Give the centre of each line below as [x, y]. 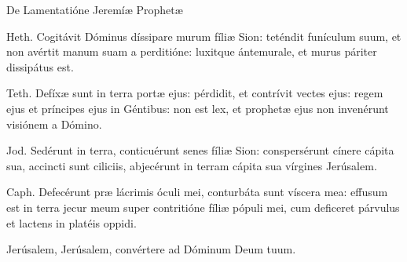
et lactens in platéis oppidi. [71, 222]
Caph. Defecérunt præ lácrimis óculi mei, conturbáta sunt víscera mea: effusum [197, 192]
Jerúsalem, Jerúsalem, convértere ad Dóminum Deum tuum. [151, 249]
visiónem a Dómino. [54, 124]
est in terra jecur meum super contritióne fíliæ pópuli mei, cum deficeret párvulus [203, 207]
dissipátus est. [40, 66]
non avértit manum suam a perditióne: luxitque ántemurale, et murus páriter [192, 51]
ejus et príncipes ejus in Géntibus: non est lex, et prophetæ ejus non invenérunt [198, 108]
